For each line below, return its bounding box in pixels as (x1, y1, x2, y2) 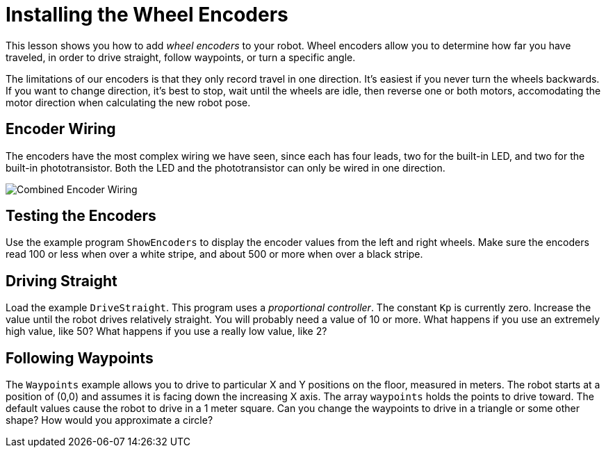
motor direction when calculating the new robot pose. (6, 96, 251, 108)
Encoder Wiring (6, 120, 116, 138)
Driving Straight (6, 272, 117, 290)
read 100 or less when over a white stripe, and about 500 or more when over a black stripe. (6, 248, 423, 261)
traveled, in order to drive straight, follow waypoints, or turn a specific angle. (6, 51, 356, 63)
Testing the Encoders (6, 207, 156, 225)
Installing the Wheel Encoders (6, 3, 288, 26)
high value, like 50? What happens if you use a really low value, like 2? (6, 325, 327, 338)
